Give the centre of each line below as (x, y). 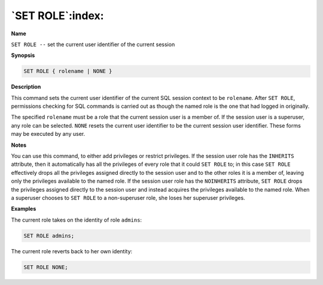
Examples (24, 209)
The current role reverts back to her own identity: (72, 251)
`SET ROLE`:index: (57, 16)
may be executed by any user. (48, 134)
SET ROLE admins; (49, 236)
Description (26, 87)
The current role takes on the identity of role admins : (77, 220)
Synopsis (23, 55)
